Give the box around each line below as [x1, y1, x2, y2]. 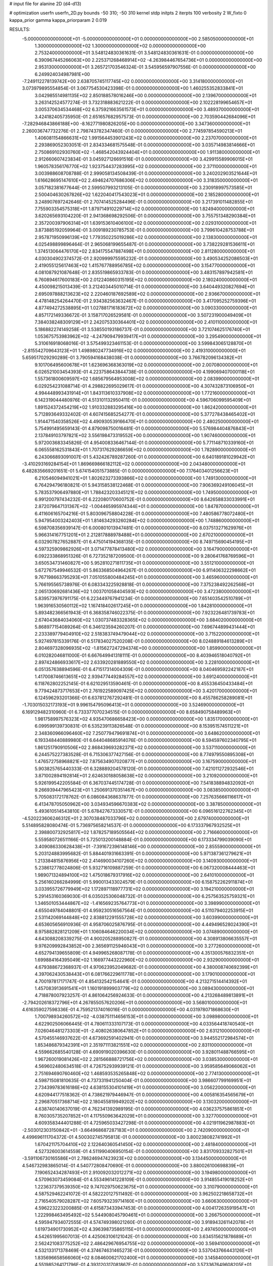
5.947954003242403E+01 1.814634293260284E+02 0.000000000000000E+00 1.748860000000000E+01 [34, 518, 260, 524]
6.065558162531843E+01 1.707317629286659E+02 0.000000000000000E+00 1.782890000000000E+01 [34, 447, 256, 453]
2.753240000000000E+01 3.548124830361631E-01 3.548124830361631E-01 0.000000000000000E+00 [34, 50, 254, 56]
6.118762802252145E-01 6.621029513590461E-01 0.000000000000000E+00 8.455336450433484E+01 [34, 681, 253, 687]
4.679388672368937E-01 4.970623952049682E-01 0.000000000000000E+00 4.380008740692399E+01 [34, 964, 258, 970]
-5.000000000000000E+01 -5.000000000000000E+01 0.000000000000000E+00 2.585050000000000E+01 [22, 35, 254, 42]
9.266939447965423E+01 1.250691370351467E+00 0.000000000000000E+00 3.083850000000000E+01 [34, 786, 259, 793]
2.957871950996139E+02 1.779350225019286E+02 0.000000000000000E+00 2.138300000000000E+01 [34, 234, 257, 240]
